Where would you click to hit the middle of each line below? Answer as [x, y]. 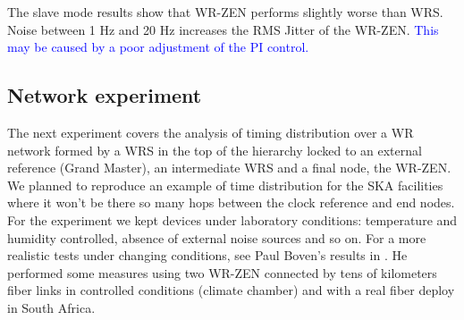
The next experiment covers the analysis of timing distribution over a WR [211, 132]
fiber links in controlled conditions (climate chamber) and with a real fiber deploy [231, 290]
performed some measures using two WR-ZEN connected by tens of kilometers [222, 272]
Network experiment [105, 95]
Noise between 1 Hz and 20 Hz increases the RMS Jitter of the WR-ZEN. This [223, 29]
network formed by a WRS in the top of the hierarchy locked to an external [215, 150]
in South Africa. [51, 307]
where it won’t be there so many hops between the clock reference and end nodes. [231, 202]
